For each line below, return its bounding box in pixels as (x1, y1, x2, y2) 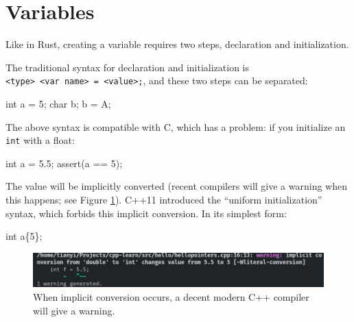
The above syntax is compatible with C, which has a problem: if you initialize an (5, 119, 346, 134)
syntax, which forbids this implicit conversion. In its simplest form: (5, 206, 287, 220)
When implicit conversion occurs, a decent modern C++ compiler (33, 289, 309, 304)
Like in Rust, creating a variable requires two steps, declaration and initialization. (5, 37, 349, 51)
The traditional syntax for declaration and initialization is (5, 60, 249, 74)
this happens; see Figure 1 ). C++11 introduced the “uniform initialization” (5, 193, 322, 206)
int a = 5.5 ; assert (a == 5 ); (5, 156, 123, 170)
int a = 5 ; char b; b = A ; (5, 96, 111, 110)
